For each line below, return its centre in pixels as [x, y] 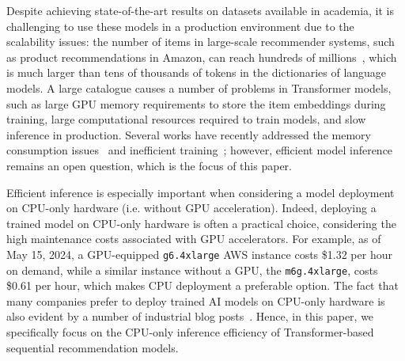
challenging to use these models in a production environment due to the [180, 26]
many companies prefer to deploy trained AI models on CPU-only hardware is [196, 300]
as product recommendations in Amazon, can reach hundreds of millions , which [202, 57]
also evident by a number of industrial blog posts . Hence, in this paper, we [190, 316]
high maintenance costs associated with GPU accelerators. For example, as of [194, 239]
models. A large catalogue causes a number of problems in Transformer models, [199, 87]
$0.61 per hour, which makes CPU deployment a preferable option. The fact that [202, 285]
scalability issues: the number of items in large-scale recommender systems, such [201, 42]
